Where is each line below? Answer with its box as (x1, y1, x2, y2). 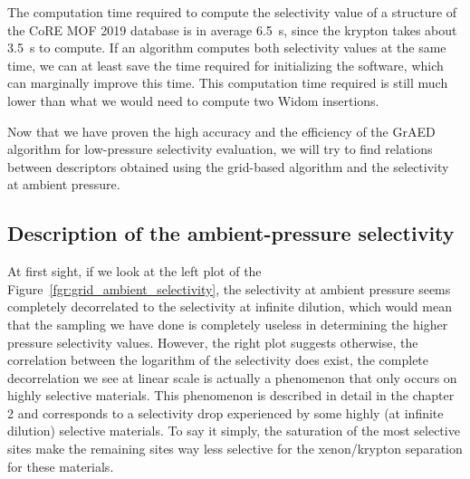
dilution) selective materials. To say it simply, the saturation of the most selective (7, 421, 460, 440)
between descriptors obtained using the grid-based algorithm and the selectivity (7, 157, 449, 176)
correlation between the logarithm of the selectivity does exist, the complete (7, 350, 429, 369)
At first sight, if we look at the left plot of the (7, 262, 262, 281)
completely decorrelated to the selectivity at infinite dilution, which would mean (7, 297, 452, 316)
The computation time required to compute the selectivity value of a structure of (7, 3, 457, 21)
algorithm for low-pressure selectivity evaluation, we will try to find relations (7, 139, 433, 158)
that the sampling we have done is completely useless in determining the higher (7, 314, 448, 333)
